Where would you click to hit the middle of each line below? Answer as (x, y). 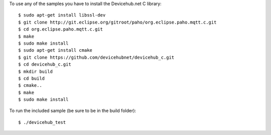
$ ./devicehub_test (42, 122)
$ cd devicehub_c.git (45, 64)
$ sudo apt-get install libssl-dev (62, 15)
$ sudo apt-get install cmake (55, 50)
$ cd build (32, 78)
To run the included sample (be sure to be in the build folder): (73, 111)
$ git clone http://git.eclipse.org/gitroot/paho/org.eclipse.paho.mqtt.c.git (117, 22)
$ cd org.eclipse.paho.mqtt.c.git (60, 29)
